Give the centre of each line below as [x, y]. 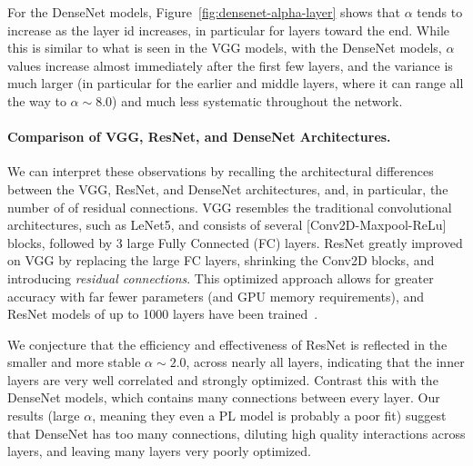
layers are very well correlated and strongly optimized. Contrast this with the [223, 379]
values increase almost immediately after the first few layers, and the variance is [230, 65]
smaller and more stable [74, 362]
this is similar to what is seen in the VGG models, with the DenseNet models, [225, 48]
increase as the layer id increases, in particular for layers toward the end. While [229, 30]
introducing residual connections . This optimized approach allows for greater [221, 278]
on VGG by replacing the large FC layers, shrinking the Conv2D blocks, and [221, 260]
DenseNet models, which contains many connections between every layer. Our [224, 397]
